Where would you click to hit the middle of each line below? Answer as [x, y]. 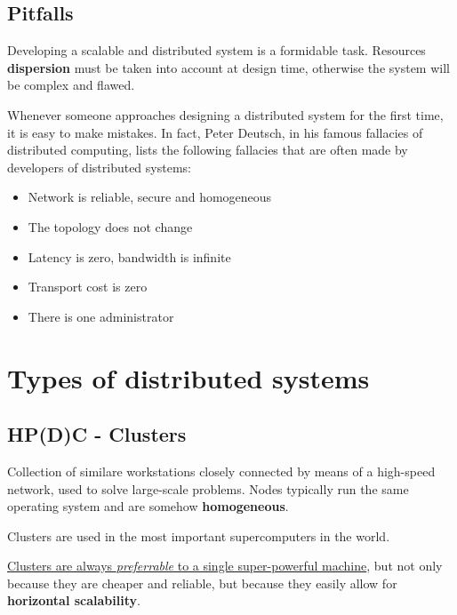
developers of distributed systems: [99, 167]
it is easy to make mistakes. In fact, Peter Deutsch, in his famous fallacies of [215, 132]
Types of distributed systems [188, 377]
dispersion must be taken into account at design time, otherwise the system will [228, 67]
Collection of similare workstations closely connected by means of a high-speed [221, 471]
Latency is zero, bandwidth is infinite [129, 256]
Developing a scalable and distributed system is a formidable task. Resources [216, 50]
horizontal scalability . [74, 600]
